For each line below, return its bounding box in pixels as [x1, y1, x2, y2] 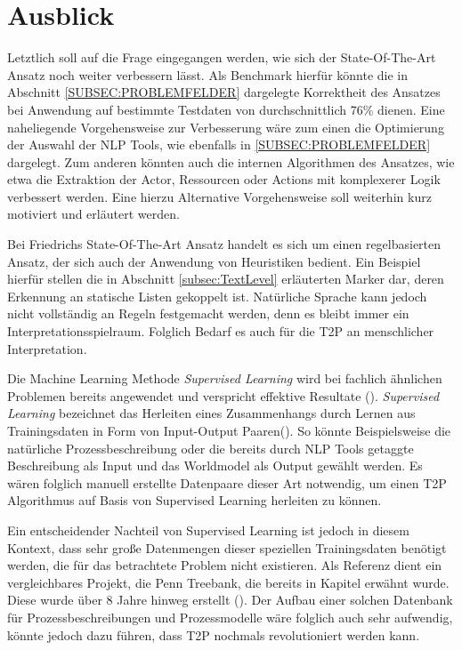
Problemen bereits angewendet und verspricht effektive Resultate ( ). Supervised [7, 386, 440, 405]
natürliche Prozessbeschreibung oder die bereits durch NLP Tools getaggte [7, 438, 414, 457]
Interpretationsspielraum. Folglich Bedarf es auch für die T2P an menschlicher [7, 322, 434, 341]
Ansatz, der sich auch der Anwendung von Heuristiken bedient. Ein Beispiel [7, 252, 421, 270]
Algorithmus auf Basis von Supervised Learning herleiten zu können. [7, 491, 382, 510]
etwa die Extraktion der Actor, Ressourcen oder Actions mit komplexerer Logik [7, 170, 441, 189]
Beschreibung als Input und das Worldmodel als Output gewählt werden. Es [7, 456, 423, 475]
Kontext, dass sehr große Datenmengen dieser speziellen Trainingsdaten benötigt [7, 538, 447, 557]
